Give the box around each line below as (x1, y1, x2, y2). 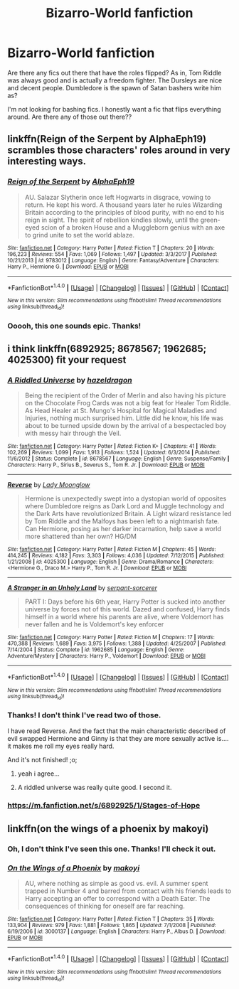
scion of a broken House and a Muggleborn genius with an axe (41, 223, 225, 232)
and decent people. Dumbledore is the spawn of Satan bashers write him (7, 83, 222, 92)
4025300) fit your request (7, 353, 127, 365)
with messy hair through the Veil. (24, 429, 122, 438)
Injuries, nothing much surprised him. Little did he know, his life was (24, 414, 224, 422)
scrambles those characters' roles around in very (7, 144, 230, 156)
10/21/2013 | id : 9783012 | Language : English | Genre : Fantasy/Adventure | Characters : (7, 257, 220, 264)
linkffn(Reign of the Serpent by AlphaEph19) (7, 133, 207, 145)
